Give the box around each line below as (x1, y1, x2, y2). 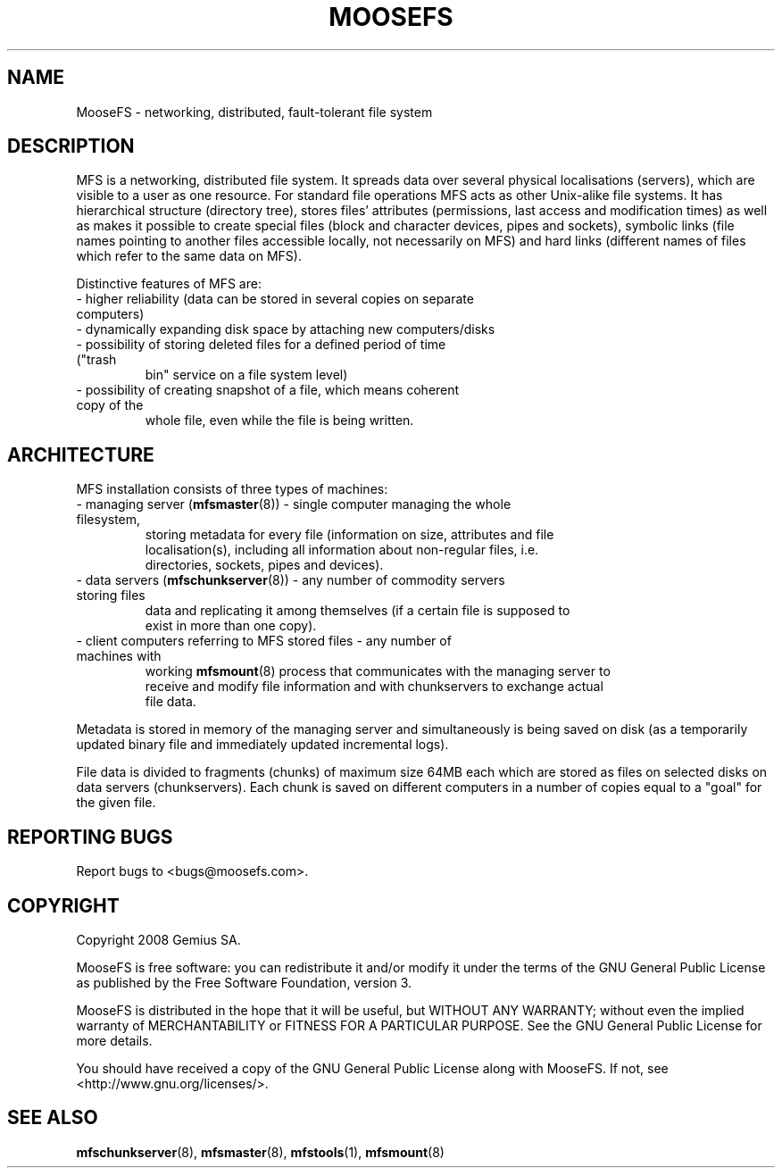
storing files (76, 587, 146, 604)
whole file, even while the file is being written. (145, 412, 414, 429)
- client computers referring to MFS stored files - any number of (76, 633, 452, 649)
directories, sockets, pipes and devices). (145, 557, 384, 573)
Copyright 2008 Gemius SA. (76, 931, 241, 947)
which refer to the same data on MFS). (76, 248, 302, 264)
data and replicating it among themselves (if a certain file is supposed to (145, 603, 570, 619)
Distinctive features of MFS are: (76, 276, 262, 292)
